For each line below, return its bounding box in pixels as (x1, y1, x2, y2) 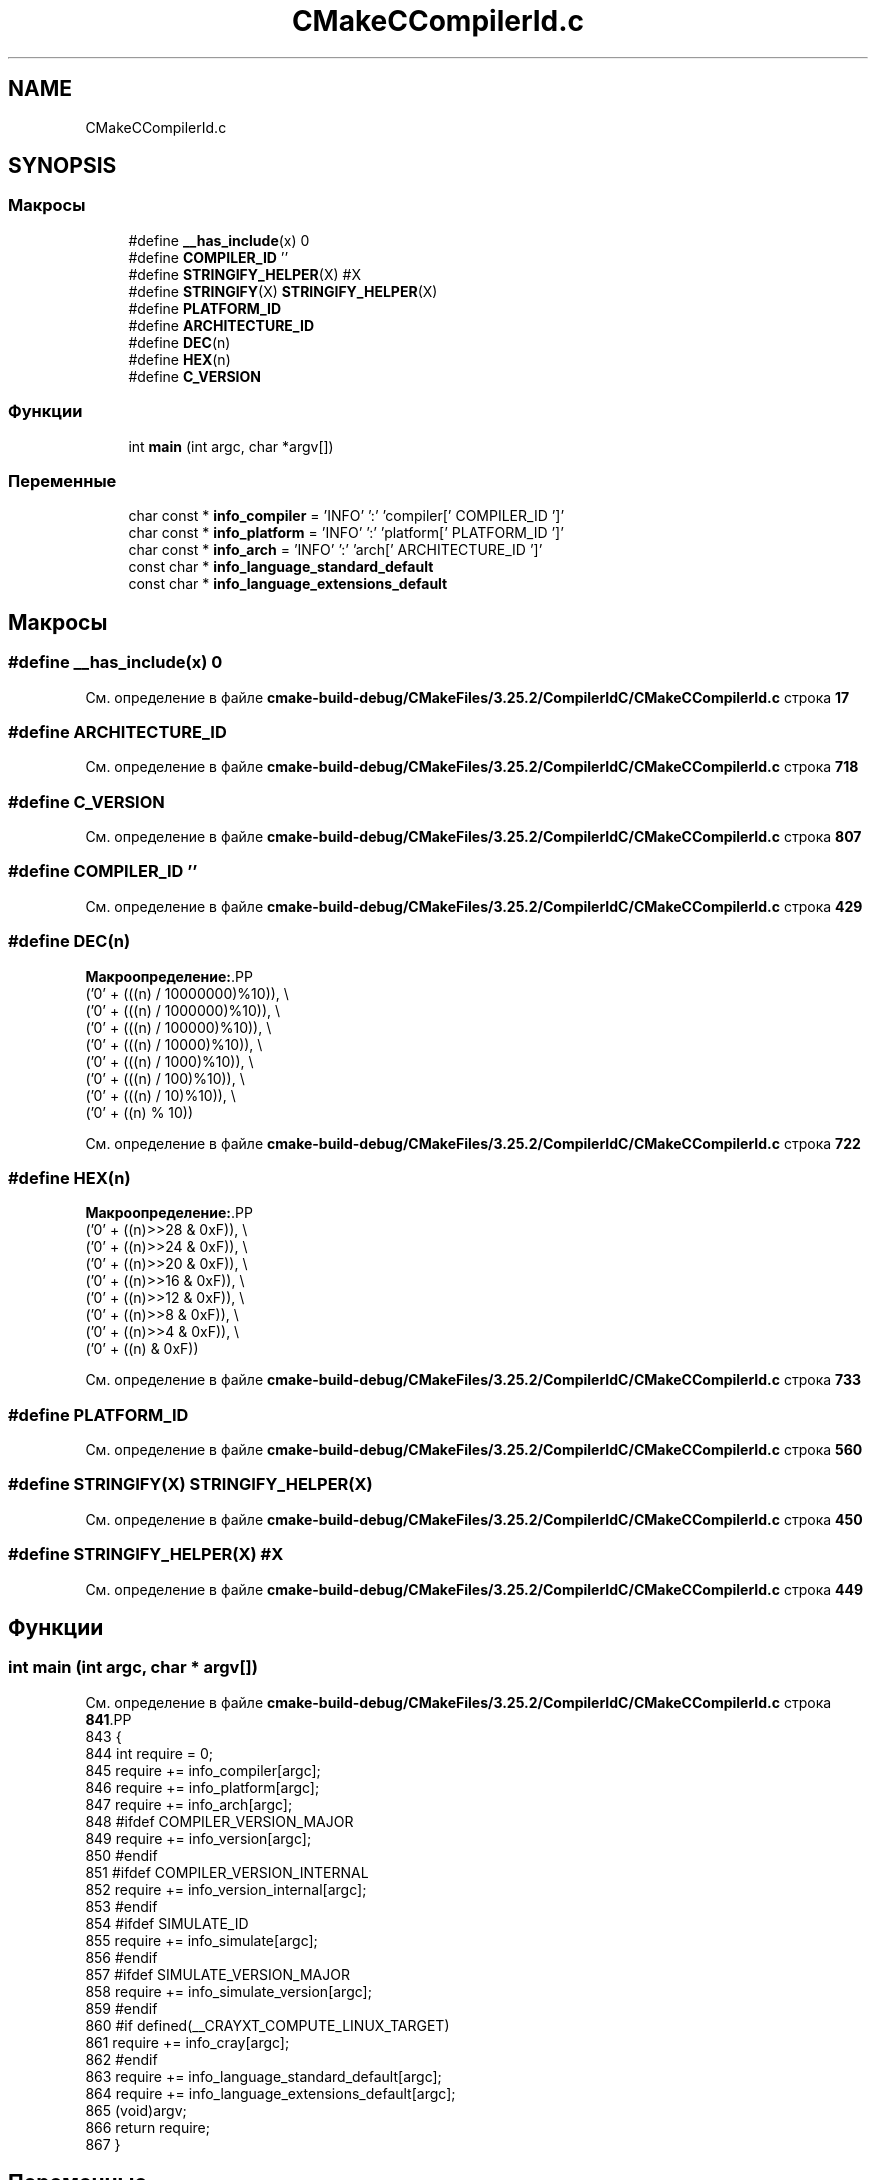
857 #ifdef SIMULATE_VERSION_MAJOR (85, 1965, 350, 1983)
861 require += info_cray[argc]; (85, 2033, 290, 2051)
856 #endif (85, 1948, 158, 1966)
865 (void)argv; (85, 2101, 187, 2119)
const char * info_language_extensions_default (128, 575, 448, 593)
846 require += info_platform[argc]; (85, 1778, 320, 1796)
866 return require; (85, 2118, 210, 2136)
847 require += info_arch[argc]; (85, 1795, 293, 1813)
